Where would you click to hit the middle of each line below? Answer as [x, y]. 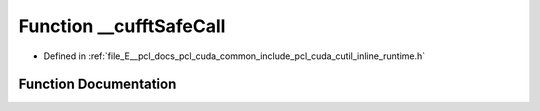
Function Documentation [97, 84]
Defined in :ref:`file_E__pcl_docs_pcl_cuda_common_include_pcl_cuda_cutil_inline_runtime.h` [234, 56]
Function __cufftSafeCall [122, 26]
